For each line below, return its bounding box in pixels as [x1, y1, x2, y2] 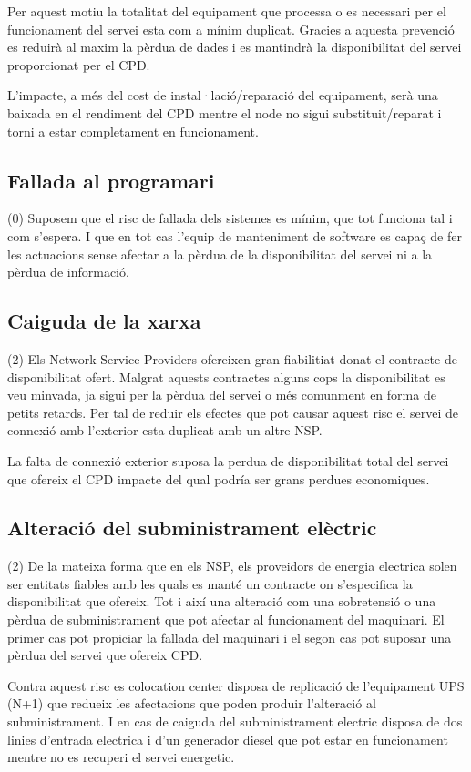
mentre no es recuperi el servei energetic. [7, 747, 235, 767]
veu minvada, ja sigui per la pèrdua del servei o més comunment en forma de [7, 385, 436, 404]
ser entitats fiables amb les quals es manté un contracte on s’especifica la [7, 574, 413, 593]
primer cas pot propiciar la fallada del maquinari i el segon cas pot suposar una [7, 627, 452, 646]
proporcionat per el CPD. [7, 55, 150, 74]
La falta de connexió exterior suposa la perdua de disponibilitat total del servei [7, 451, 449, 470]
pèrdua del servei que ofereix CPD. [7, 645, 203, 665]
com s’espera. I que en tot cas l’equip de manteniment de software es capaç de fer [7, 226, 462, 245]
